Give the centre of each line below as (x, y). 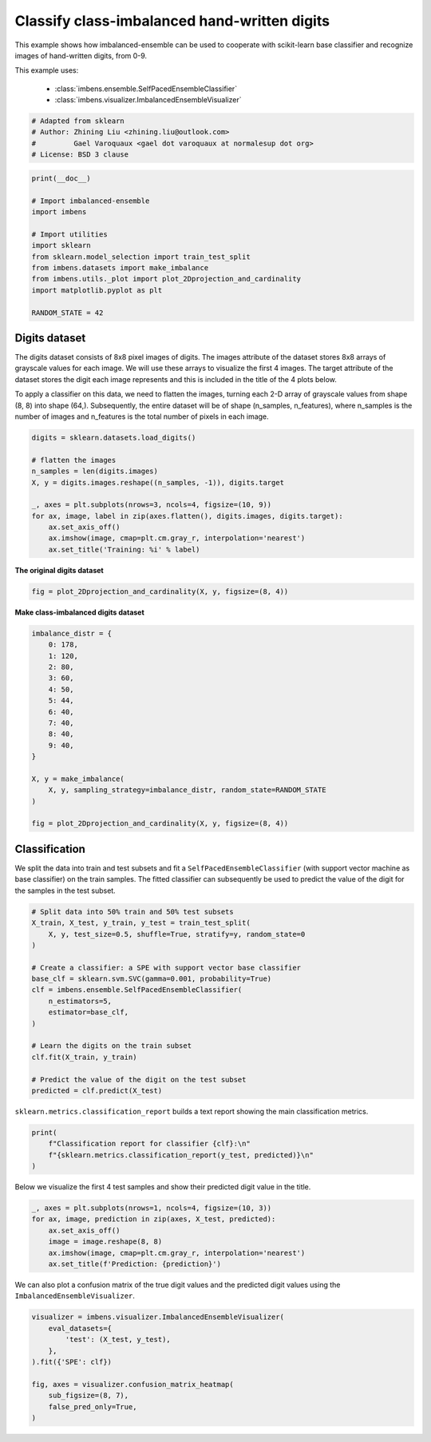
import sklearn (61, 245)
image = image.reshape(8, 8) (105, 1242)
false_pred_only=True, (93, 1406)
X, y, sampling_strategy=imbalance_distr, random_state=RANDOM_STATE (187, 790)
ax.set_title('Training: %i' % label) (124, 549)
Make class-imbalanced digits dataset (80, 612)
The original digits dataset (59, 570)
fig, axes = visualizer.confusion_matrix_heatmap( (133, 1384)
